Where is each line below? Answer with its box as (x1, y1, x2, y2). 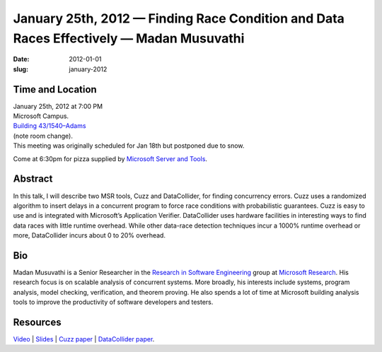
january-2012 (69, 64, 108, 74)
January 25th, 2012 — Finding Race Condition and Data (13, 11, 345, 26)
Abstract (13, 173, 53, 185)
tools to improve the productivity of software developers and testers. (13, 298, 214, 307)
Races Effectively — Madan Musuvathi (13, 30, 245, 46)
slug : (13, 64, 28, 74)
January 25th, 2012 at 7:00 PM (13, 102, 103, 110)
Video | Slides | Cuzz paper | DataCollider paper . (13, 335, 155, 344)
